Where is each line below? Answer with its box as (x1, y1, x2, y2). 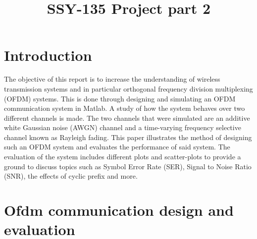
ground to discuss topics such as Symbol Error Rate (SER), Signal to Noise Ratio (4, 161, 252, 171)
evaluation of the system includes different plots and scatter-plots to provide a (4, 151, 241, 162)
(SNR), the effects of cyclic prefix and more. (4, 171, 138, 181)
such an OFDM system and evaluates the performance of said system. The (4, 142, 230, 152)
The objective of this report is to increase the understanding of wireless (4, 74, 220, 84)
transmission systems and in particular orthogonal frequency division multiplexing (4, 83, 253, 94)
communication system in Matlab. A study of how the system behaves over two (4, 103, 245, 113)
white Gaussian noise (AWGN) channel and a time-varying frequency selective (4, 122, 241, 133)
